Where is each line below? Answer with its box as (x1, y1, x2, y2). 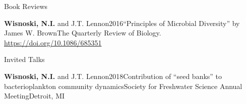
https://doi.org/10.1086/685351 (4, 37, 102, 47)
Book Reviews (4, 1, 48, 11)
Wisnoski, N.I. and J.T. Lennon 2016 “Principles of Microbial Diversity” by (4, 17, 240, 28)
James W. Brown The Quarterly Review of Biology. (4, 27, 161, 38)
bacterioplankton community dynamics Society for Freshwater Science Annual (4, 80, 242, 91)
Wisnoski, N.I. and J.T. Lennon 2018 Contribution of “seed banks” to (4, 70, 222, 81)
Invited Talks (4, 54, 45, 64)
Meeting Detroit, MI (4, 90, 65, 101)
